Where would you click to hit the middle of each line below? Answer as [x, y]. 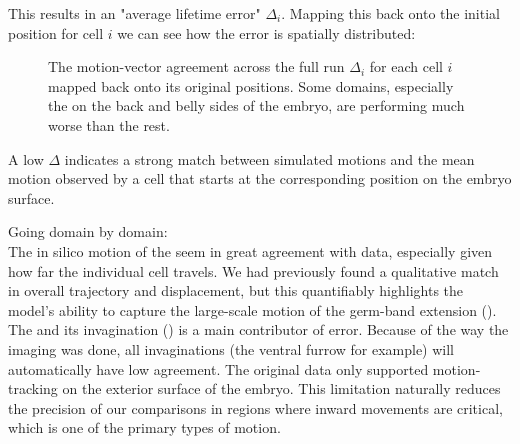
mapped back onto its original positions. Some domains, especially [251, 85]
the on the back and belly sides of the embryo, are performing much [256, 105]
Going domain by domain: [88, 231]
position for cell [56, 32]
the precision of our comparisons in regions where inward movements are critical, [255, 407]
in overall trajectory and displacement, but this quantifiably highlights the [236, 290]
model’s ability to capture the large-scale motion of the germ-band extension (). [252, 309]
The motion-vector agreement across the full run [196, 66]
